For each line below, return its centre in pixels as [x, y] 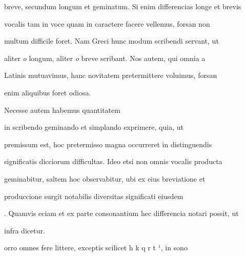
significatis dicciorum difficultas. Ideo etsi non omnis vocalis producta [113, 161]
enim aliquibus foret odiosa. [48, 92]
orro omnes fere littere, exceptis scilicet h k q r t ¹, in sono [96, 248]
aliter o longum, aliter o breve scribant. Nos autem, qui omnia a [105, 58]
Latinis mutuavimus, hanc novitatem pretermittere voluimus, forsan [111, 75]
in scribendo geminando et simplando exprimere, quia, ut [94, 127]
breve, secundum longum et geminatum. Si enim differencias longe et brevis [123, 6]
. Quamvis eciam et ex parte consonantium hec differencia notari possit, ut [121, 213]
